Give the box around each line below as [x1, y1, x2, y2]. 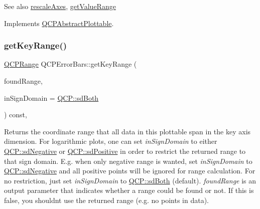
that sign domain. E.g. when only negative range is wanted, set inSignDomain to [4, 155, 252, 166]
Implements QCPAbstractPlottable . [4, 18, 114, 28]
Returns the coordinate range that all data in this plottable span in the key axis [4, 126, 251, 136]
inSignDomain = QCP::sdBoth [4, 92, 99, 103]
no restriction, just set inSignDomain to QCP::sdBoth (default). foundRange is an [4, 175, 256, 185]
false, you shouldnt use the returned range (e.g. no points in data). [4, 194, 209, 205]
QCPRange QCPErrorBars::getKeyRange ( [4, 59, 137, 69]
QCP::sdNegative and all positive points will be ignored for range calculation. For [4, 165, 255, 176]
